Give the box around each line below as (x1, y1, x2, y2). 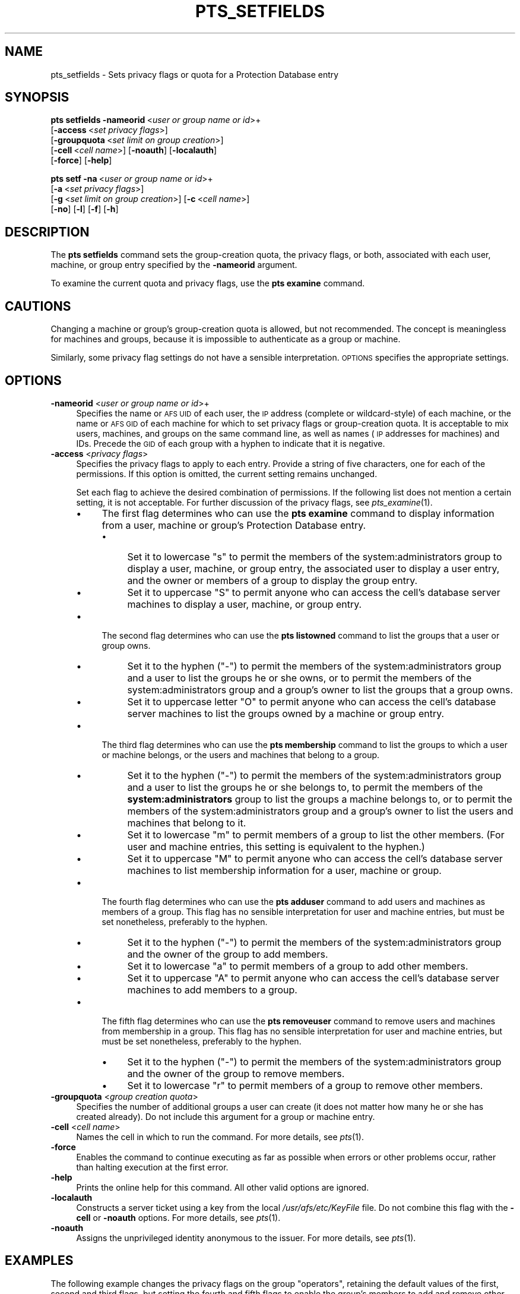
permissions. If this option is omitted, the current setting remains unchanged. (76, 468, 378, 479)
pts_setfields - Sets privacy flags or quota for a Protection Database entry (50, 69, 339, 80)
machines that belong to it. (127, 816, 246, 829)
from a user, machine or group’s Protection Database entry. (102, 519, 366, 531)
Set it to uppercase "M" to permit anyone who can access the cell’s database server (127, 852, 503, 864)
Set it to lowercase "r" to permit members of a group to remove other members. (127, 1079, 483, 1091)
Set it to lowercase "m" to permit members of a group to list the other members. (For (127, 828, 505, 841)
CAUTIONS (5, 298, 71, 314)
